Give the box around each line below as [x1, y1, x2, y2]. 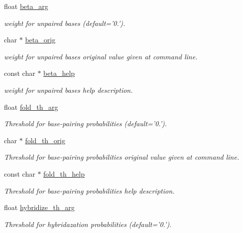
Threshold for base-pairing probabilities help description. [4, 185, 175, 196]
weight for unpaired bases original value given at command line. [4, 51, 198, 61]
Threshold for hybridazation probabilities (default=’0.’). [4, 219, 172, 229]
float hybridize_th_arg [4, 202, 75, 213]
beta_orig [25, 34, 56, 45]
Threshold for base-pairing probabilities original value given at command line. [4, 152, 240, 162]
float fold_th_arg [4, 101, 58, 112]
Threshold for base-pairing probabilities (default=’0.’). [4, 118, 167, 129]
